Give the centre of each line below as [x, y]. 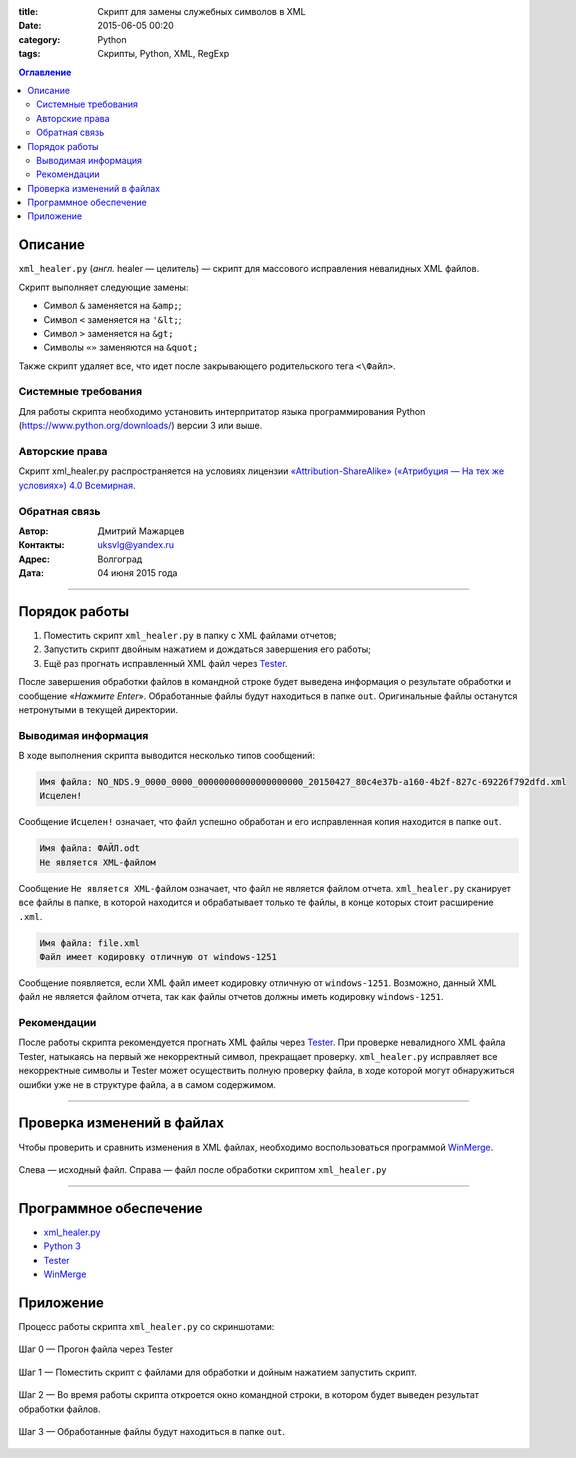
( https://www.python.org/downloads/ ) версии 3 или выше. [140, 426]
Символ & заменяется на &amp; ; [112, 306]
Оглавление [45, 72]
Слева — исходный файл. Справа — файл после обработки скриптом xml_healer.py [202, 1169]
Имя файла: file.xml [89, 943]
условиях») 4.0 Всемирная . [77, 485]
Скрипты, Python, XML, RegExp [163, 54]
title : [28, 11]
